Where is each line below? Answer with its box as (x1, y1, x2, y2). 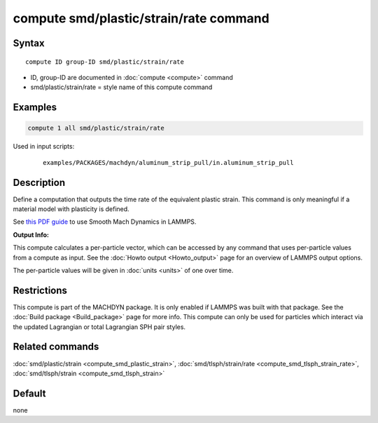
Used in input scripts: (13, 142, 75, 151)
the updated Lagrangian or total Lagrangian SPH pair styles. (13, 323, 185, 331)
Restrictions (13, 284, 68, 296)
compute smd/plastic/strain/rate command (13, 11, 269, 26)
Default (13, 387, 46, 399)
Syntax (13, 37, 45, 49)
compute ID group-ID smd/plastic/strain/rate (25, 58, 185, 66)
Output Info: (13, 230, 49, 239)
